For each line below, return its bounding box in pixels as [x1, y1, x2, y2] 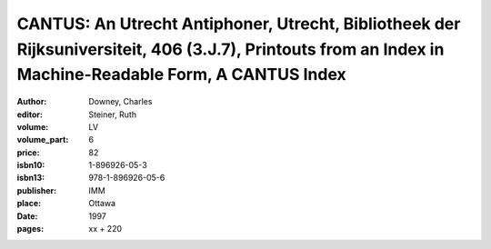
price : [16, 146, 40, 158]
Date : [16, 210, 38, 222]
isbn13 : [16, 173, 45, 184]
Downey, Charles [88, 96, 153, 107]
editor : [16, 109, 43, 120]
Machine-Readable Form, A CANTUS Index [16, 65, 347, 85]
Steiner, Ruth [88, 109, 136, 120]
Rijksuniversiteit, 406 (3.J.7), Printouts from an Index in [16, 39, 445, 59]
